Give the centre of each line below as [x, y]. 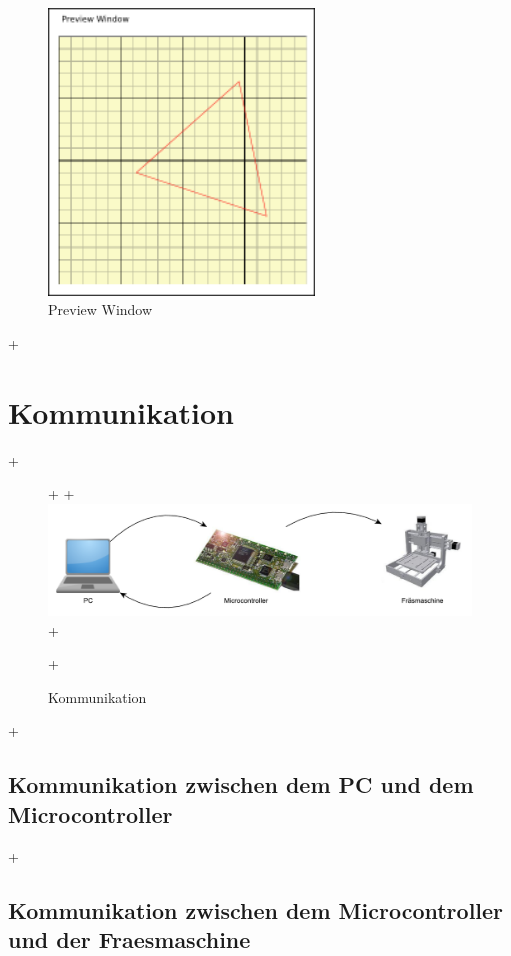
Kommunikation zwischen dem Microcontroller [256, 909]
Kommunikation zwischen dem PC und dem [241, 784]
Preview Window [100, 309]
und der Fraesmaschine [129, 938]
